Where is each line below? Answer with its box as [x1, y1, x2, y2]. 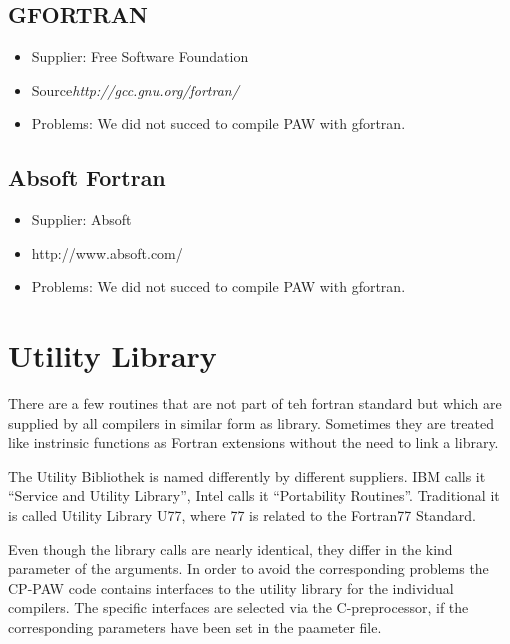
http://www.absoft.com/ [31, 242, 183, 263]
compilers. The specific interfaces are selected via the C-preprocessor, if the [8, 597, 469, 618]
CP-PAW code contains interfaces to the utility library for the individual [8, 577, 454, 598]
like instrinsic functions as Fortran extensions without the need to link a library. [8, 432, 499, 453]
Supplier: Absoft [31, 209, 132, 230]
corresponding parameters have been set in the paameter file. [8, 617, 382, 638]
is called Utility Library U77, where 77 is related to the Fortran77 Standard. [8, 505, 476, 526]
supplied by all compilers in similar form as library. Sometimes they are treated [8, 412, 494, 433]
